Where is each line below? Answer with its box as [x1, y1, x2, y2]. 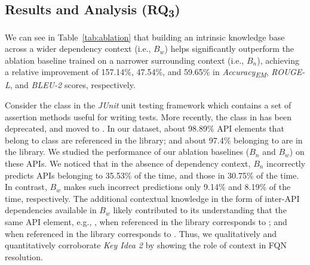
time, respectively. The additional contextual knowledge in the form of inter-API [5, 192, 300, 204]
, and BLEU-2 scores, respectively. [10, 79, 136, 91]
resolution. [5, 250, 43, 263]
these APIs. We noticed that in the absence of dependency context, [5, 157, 251, 169]
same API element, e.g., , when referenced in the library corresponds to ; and [5, 215, 287, 227]
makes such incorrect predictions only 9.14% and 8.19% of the [63, 180, 291, 193]
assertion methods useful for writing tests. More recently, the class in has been [5, 110, 291, 123]
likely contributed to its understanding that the [113, 204, 287, 216]
